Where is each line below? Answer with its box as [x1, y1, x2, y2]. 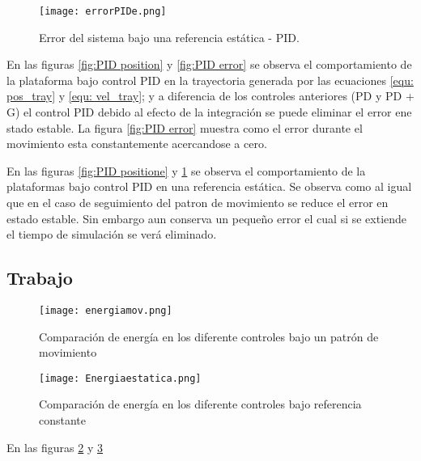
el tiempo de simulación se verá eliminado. [6, 226, 217, 243]
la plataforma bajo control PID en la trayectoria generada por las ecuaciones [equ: [6, 71, 414, 88]
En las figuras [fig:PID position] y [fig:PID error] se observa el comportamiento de [6, 56, 412, 73]
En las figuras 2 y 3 [6, 438, 104, 455]
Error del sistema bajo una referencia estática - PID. [39, 28, 300, 45]
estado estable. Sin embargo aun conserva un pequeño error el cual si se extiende [6, 209, 407, 226]
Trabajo [6, 265, 73, 290]
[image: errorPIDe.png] [39, 6, 167, 17]
